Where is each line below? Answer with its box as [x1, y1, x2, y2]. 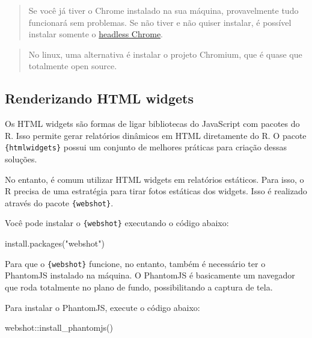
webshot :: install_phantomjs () [5, 321, 113, 334]
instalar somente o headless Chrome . [28, 28, 163, 40]
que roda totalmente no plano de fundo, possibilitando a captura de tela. [5, 280, 273, 293]
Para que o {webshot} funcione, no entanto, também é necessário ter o [5, 257, 266, 269]
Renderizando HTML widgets [5, 89, 194, 108]
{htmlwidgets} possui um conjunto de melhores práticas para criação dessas [5, 141, 287, 153]
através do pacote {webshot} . [5, 196, 114, 209]
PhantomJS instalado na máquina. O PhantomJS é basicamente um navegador [5, 269, 295, 281]
